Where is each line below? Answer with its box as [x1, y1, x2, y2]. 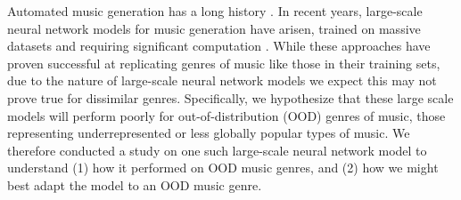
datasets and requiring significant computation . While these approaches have [7, 36, 431, 55]
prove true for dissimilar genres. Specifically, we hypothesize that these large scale [7, 88, 454, 107]
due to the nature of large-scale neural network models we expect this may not [7, 71, 437, 90]
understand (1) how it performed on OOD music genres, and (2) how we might [7, 158, 439, 177]
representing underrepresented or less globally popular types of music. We [7, 124, 410, 142]
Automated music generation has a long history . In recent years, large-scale [7, 2, 423, 20]
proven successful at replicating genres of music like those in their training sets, [7, 53, 440, 72]
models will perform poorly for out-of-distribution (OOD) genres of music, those [7, 106, 446, 124]
